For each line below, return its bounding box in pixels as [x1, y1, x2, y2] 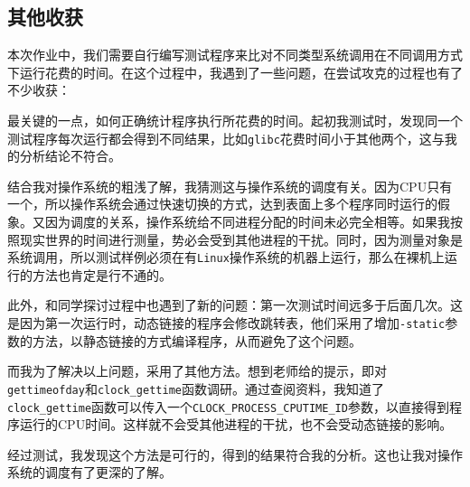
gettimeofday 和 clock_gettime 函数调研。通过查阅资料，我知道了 [7, 379, 384, 398]
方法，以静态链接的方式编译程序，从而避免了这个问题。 [32, 331, 362, 350]
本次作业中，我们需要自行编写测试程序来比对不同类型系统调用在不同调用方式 [7, 45, 463, 64]
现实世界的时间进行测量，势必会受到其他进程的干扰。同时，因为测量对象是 [19, 229, 463, 248]
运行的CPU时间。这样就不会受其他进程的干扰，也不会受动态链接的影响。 [19, 415, 453, 434]
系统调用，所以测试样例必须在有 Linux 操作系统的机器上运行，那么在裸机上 [7, 248, 445, 267]
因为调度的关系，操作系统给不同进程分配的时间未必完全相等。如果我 [44, 212, 450, 231]
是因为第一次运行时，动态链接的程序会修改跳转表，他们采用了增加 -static [7, 314, 446, 332]
